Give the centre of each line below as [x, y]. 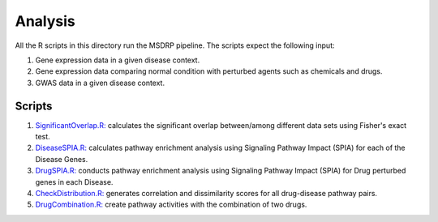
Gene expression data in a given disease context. [118, 60]
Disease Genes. [62, 159]
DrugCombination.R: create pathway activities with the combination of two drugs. [171, 205]
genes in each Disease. [74, 181]
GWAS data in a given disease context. [100, 83]
